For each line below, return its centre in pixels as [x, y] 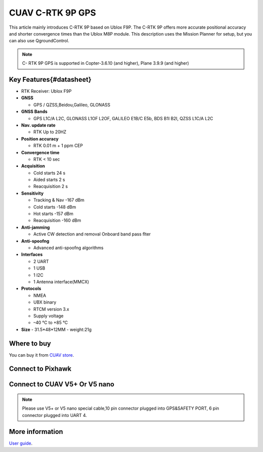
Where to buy [30, 343]
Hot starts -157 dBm [53, 214]
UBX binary [45, 302]
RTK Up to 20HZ [50, 132]
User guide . [21, 443]
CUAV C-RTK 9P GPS [52, 13]
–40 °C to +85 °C [51, 323]
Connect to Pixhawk [40, 369]
